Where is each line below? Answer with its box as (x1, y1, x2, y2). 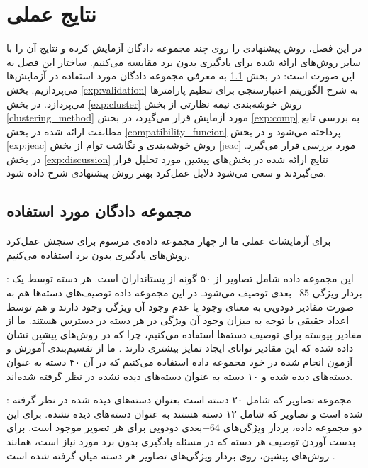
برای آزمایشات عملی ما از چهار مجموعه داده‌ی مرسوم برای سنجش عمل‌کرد (6, 233, 331, 248)
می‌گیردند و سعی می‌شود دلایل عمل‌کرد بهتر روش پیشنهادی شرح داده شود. (6, 165, 327, 180)
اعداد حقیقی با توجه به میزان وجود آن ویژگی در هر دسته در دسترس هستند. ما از (6, 313, 350, 328)
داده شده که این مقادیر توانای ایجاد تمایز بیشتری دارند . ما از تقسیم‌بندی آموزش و (6, 340, 354, 355)
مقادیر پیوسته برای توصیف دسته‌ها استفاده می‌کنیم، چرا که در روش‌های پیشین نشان (6, 326, 362, 341)
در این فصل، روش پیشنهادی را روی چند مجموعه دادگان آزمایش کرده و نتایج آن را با (6, 40, 362, 55)
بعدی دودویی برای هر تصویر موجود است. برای (6, 420, 203, 435)
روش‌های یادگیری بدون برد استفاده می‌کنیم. (6, 247, 190, 262)
